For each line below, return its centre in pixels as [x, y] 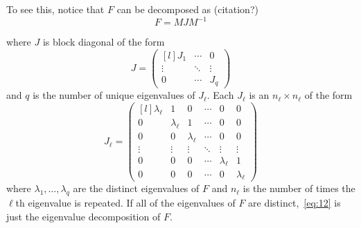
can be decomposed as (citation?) [187, 9]
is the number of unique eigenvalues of [114, 95]
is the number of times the [299, 188]
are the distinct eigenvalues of [136, 188]
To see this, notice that [55, 9]
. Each [220, 95]
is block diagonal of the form [104, 42]
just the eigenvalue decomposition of [83, 216]
